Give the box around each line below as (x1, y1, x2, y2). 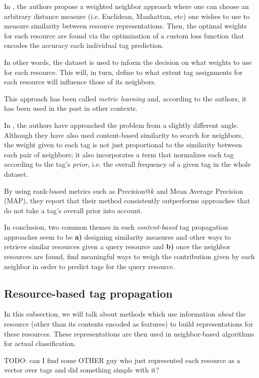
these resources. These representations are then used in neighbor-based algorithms (4, 328, 255, 339)
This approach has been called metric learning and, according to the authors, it (4, 93, 247, 103)
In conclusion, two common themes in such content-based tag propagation (4, 222, 228, 232)
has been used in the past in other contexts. (4, 103, 138, 113)
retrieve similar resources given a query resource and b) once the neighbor (4, 241, 231, 252)
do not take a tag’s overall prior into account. (4, 205, 143, 215)
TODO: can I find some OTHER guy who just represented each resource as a (4, 355, 241, 365)
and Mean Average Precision (156, 185, 243, 196)
